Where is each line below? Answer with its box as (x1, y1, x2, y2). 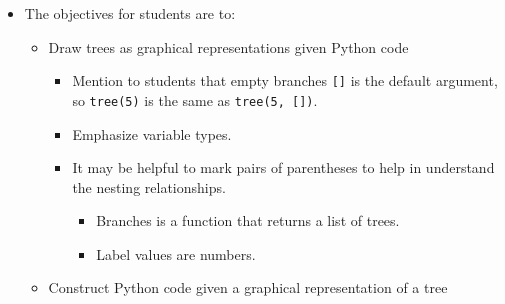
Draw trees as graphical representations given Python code (48, 36, 409, 57)
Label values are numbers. (96, 243, 256, 264)
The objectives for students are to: (24, 3, 236, 23)
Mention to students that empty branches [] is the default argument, (72, 70, 498, 91)
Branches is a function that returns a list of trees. (96, 210, 400, 231)
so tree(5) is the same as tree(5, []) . (72, 89, 318, 110)
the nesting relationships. (72, 176, 226, 197)
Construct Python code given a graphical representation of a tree (48, 277, 448, 298)
